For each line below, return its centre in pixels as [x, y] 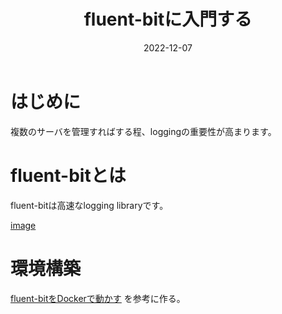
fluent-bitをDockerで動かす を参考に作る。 [98, 298]
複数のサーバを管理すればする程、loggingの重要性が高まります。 [143, 131]
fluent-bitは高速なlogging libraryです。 [89, 205]
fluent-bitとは [68, 175]
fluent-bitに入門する [168, 19]
